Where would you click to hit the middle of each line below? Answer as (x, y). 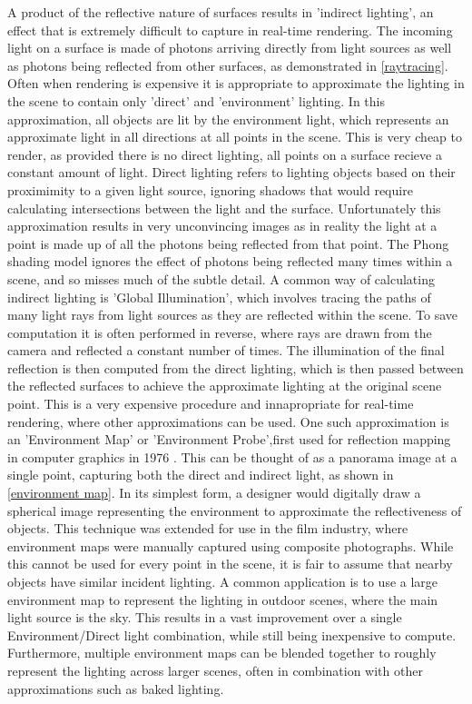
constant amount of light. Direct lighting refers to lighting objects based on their (231, 172)
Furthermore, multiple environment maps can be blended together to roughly (222, 653)
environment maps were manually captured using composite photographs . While (231, 545)
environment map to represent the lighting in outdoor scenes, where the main (223, 599)
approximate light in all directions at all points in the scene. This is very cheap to (235, 137)
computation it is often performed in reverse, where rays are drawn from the (220, 332)
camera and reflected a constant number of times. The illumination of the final (226, 350)
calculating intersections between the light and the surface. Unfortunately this (224, 208)
